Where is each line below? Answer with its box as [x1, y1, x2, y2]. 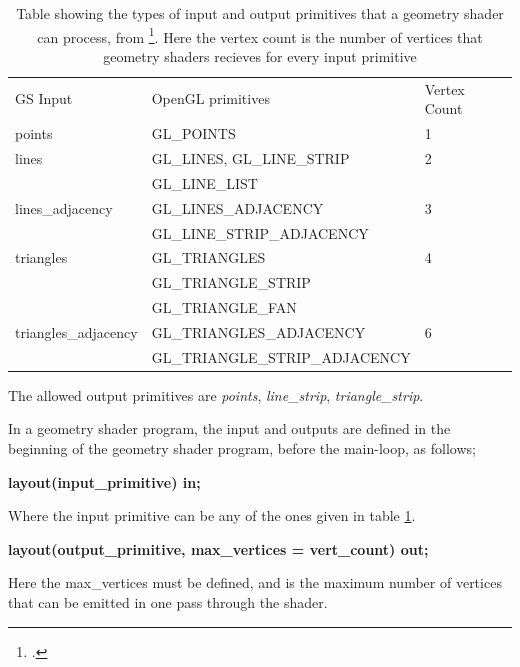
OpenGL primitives [151, 88, 270, 109]
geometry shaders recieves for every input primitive [103, 45, 417, 66]
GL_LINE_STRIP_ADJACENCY [151, 222, 369, 243]
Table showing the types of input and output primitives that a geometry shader [16, 3, 504, 23]
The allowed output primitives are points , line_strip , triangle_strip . [8, 384, 424, 405]
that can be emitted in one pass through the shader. [8, 591, 328, 612]
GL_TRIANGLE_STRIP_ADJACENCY [151, 346, 411, 367]
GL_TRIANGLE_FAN [151, 297, 297, 318]
